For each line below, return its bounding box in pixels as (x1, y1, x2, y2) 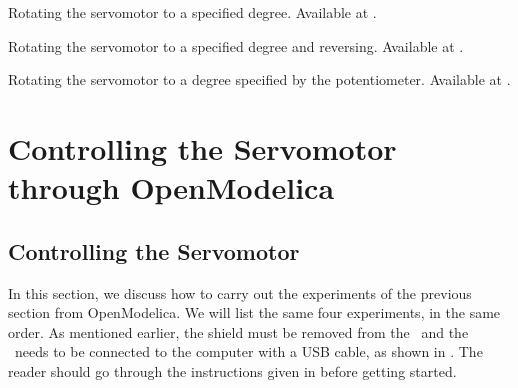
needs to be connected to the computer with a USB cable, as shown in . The (14, 341, 483, 362)
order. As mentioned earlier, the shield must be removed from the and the (8, 321, 469, 342)
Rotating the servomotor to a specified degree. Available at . (8, 2, 377, 22)
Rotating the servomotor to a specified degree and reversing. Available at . (8, 35, 464, 56)
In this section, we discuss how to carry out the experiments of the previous (8, 282, 472, 303)
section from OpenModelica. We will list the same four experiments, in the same (8, 302, 501, 323)
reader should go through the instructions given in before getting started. (8, 360, 457, 381)
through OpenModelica (8, 167, 335, 208)
